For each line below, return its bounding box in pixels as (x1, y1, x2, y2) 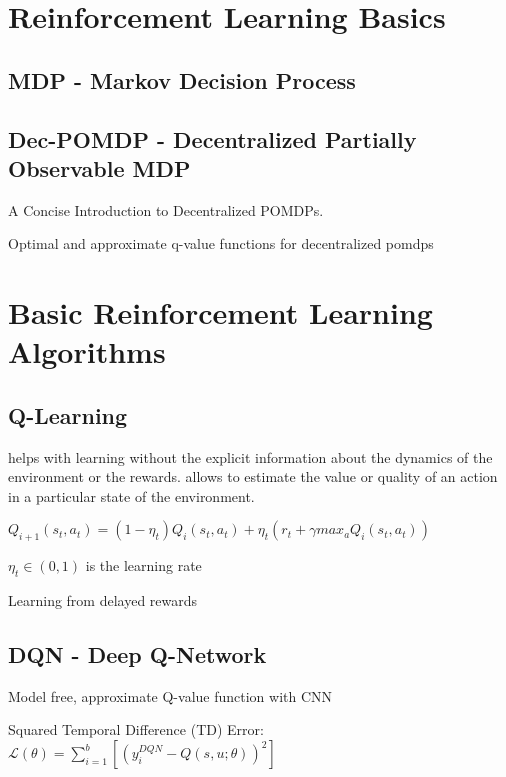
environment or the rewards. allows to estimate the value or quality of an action (8, 466, 498, 487)
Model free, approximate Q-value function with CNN (8, 685, 333, 706)
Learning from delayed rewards (8, 590, 198, 611)
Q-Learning (8, 399, 128, 430)
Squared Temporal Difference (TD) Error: (8, 719, 264, 740)
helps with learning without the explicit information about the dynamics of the (8, 446, 493, 467)
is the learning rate (85, 555, 202, 576)
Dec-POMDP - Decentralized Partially (8, 123, 417, 154)
